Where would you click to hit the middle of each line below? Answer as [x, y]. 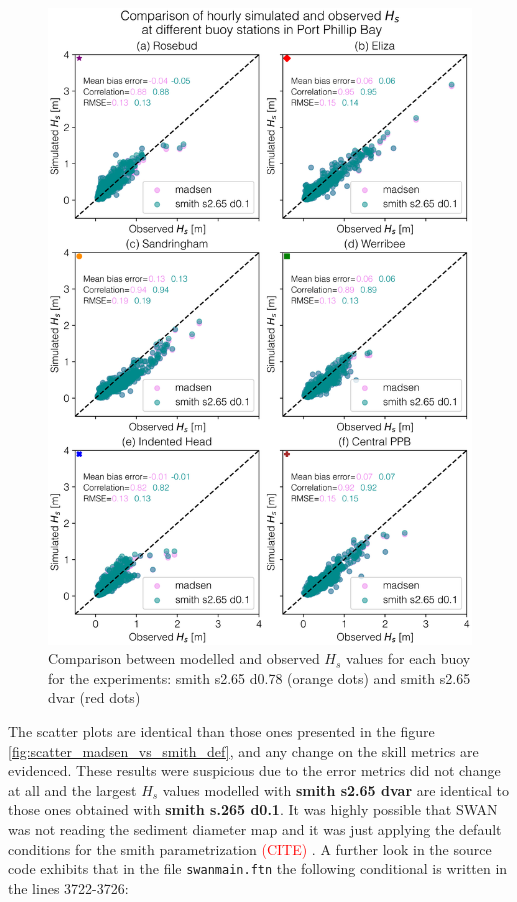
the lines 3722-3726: [68, 887]
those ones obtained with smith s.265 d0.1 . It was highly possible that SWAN [253, 809]
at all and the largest [72, 789]
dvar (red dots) [94, 697]
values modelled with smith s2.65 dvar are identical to [335, 789]
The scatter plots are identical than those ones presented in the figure [221, 730]
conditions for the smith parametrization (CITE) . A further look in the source [250, 848]
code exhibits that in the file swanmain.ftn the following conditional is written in [258, 868]
